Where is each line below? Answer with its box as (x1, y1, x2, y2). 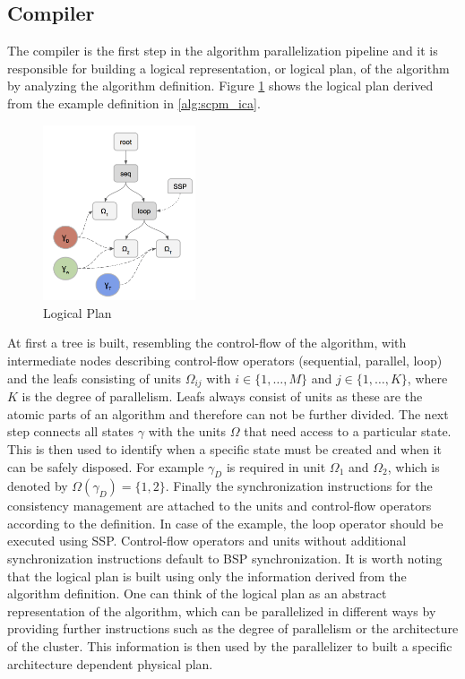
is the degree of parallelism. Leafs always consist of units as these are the (22, 387, 423, 406)
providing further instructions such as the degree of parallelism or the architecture (7, 619, 459, 638)
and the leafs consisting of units (7, 368, 181, 387)
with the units (148, 422, 227, 441)
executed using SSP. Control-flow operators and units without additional (7, 531, 407, 550)
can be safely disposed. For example (7, 457, 204, 476)
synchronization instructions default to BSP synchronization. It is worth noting (7, 549, 443, 568)
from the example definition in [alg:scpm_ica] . (7, 93, 261, 112)
